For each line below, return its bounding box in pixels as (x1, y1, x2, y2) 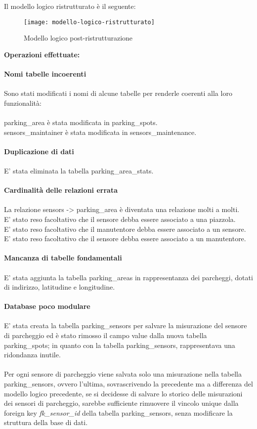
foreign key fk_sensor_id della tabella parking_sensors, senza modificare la (4, 407, 233, 418)
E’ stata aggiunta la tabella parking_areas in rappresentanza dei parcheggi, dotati (4, 272, 253, 282)
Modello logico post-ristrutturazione (24, 33, 133, 43)
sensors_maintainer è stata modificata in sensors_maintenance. (4, 127, 197, 137)
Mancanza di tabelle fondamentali (4, 253, 122, 263)
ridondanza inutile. (4, 349, 61, 360)
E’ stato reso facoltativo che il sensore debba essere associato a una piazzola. (4, 214, 236, 224)
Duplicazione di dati (4, 146, 74, 156)
